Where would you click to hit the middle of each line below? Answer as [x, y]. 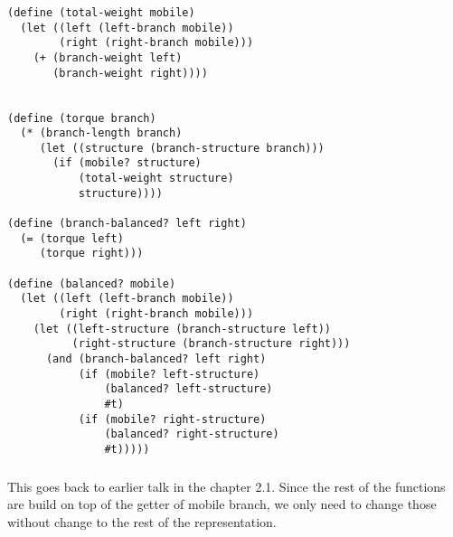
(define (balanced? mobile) [92, 283]
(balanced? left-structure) [189, 389]
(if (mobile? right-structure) [172, 419]
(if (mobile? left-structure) [169, 374]
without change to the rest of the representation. [142, 521]
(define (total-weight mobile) [101, 12]
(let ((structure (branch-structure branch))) [182, 148]
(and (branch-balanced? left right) [156, 359]
